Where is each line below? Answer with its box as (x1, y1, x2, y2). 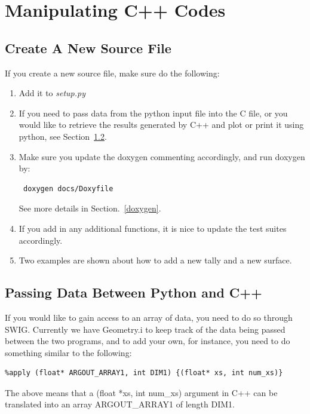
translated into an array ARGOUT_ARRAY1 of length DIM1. (5, 398, 235, 410)
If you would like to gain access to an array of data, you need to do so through (5, 311, 293, 323)
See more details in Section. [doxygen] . (19, 202, 161, 214)
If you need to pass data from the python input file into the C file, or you (19, 106, 288, 119)
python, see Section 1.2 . (19, 130, 107, 142)
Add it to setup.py (19, 87, 85, 99)
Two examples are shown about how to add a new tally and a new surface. (19, 254, 292, 266)
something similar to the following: (5, 346, 132, 358)
